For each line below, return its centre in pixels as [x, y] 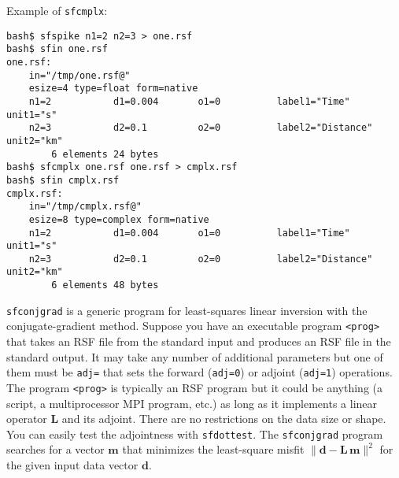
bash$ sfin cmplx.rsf [63, 180]
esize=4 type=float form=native [113, 89]
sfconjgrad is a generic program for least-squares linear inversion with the [187, 310]
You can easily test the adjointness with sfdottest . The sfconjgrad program [195, 434]
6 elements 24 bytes [105, 154]
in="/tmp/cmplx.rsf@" [85, 207]
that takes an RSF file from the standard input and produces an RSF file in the [199, 341]
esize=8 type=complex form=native [119, 219]
